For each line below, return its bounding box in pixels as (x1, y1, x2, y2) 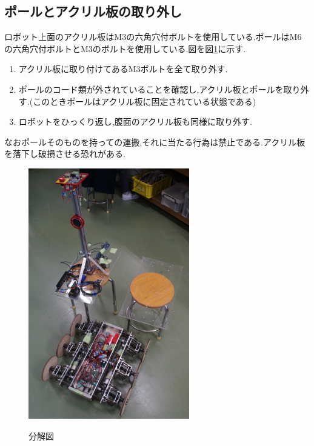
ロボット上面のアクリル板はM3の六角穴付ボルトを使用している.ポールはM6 (4, 30, 302, 43)
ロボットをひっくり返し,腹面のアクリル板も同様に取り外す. (18, 115, 252, 128)
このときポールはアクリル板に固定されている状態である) (33, 95, 256, 107)
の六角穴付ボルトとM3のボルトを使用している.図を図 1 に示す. (4, 42, 246, 55)
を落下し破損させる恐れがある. (4, 147, 125, 160)
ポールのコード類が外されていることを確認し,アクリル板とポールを (18, 82, 284, 95)
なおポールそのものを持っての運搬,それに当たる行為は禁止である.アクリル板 (4, 135, 306, 148)
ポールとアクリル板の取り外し (4, 2, 182, 21)
